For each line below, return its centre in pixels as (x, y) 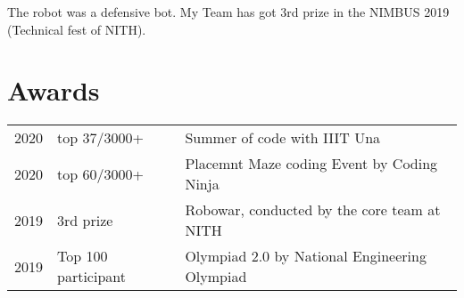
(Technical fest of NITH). (77, 29)
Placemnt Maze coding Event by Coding (311, 164)
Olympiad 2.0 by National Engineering (306, 256)
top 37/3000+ (100, 138)
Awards (54, 90)
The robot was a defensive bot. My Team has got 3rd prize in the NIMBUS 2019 (228, 12)
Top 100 (83, 256)
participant (91, 277)
